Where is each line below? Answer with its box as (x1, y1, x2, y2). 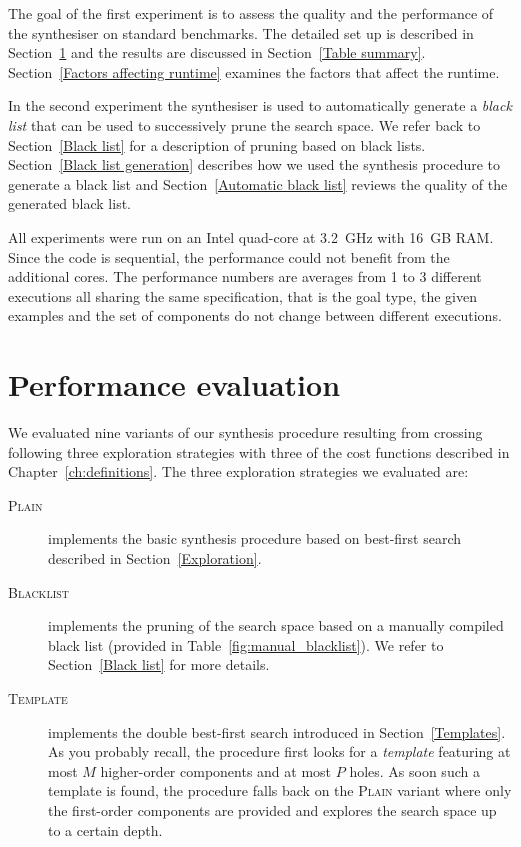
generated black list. (8, 193, 132, 214)
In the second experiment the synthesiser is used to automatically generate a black (8, 95, 512, 116)
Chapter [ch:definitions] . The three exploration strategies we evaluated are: (8, 461, 469, 482)
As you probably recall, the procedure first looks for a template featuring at (48, 741, 511, 762)
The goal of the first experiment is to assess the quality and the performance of (8, 3, 494, 23)
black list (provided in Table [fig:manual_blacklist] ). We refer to (48, 634, 444, 655)
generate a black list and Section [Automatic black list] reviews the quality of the (8, 173, 508, 194)
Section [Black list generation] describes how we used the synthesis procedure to (8, 154, 501, 175)
